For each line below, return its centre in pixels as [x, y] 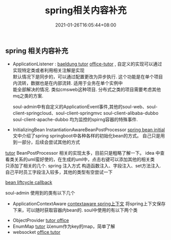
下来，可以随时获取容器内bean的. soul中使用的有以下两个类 [75, 210]
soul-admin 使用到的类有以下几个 [40, 193]
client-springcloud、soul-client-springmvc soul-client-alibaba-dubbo [86, 113]
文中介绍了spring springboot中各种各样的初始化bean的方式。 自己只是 [87, 136]
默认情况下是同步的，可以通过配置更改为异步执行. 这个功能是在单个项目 [88, 77]
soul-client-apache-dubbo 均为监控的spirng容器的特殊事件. [75, 119]
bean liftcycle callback [29, 182]
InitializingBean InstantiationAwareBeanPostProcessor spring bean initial [89, 130]
